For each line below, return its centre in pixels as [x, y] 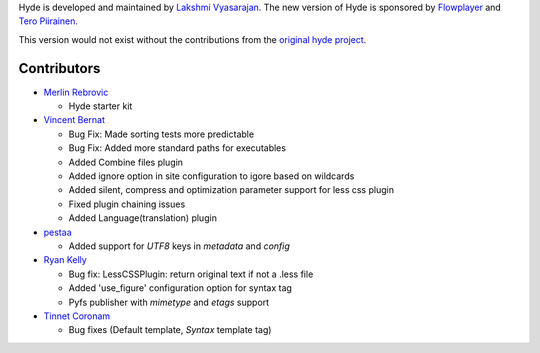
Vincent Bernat [74, 120]
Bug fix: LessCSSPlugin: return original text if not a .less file [191, 274]
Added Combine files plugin [126, 162]
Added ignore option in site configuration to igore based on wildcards [211, 176]
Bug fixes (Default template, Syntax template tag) [170, 330]
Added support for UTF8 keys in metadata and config [179, 246]
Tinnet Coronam [77, 316]
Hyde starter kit [100, 106]
